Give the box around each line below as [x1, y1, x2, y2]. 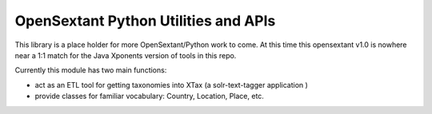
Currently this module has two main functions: [14, 65, 167, 75]
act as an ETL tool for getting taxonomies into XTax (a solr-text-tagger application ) [34, 80, 308, 89]
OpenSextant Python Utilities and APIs [14, 12, 276, 29]
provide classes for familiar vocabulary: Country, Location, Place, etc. [34, 92, 264, 101]
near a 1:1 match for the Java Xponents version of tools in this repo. [14, 50, 237, 60]
